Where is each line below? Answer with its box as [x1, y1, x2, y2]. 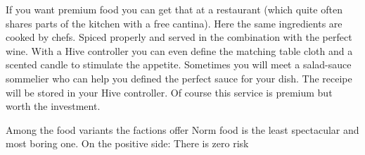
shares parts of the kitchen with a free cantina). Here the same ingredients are [6, 15, 342, 30]
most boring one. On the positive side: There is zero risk [6, 136, 249, 151]
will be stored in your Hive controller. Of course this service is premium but [6, 85, 333, 99]
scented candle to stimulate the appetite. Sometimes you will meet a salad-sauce [6, 57, 352, 72]
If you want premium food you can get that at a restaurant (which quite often [6, 2, 342, 16]
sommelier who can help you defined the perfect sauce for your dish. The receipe [6, 70, 352, 85]
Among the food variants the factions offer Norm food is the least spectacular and [6, 122, 359, 137]
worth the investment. [6, 99, 101, 113]
